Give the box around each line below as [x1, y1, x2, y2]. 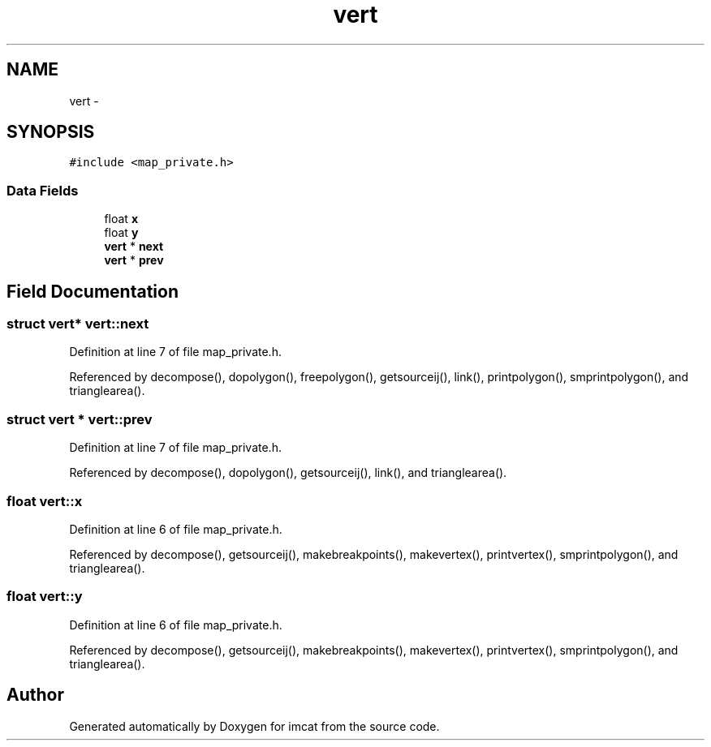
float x [104, 212, 138, 226]
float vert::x [6, 492, 83, 509]
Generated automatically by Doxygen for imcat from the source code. [69, 719, 440, 733]
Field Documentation [6, 281, 179, 302]
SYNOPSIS [6, 122, 95, 143]
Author [6, 685, 64, 706]
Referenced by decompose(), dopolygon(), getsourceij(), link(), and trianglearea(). [69, 466, 507, 480]
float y [104, 225, 139, 240]
